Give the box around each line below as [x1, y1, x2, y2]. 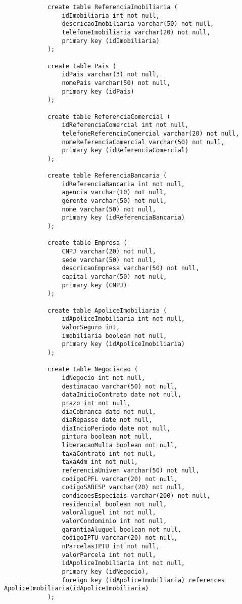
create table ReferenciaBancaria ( [47, 172, 167, 180]
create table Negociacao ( [47, 366, 138, 373]
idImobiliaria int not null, [62, 12, 160, 19]
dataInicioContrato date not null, [62, 391, 181, 399]
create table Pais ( [47, 62, 116, 70]
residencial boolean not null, [62, 500, 167, 508]
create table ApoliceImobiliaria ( [47, 307, 167, 314]
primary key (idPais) [62, 88, 134, 95]
